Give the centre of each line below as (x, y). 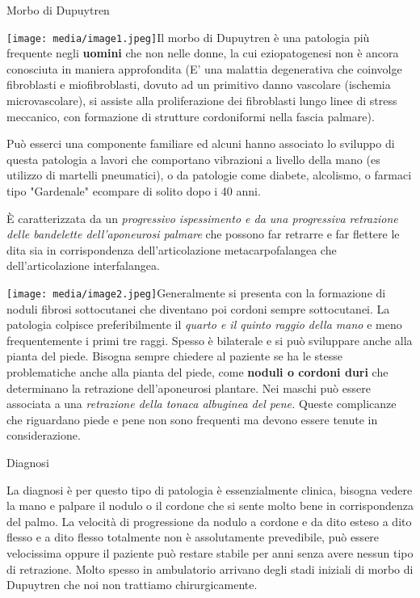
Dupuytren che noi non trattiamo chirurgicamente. (132, 585)
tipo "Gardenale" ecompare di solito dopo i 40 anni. (134, 191)
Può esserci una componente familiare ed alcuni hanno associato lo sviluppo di (201, 143)
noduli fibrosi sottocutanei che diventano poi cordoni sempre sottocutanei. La (198, 308)
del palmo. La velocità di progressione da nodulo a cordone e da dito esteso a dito (209, 521)
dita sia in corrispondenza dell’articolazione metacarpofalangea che (172, 249)
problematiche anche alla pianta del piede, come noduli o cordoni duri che (197, 372)
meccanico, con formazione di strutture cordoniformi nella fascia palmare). (191, 116)
